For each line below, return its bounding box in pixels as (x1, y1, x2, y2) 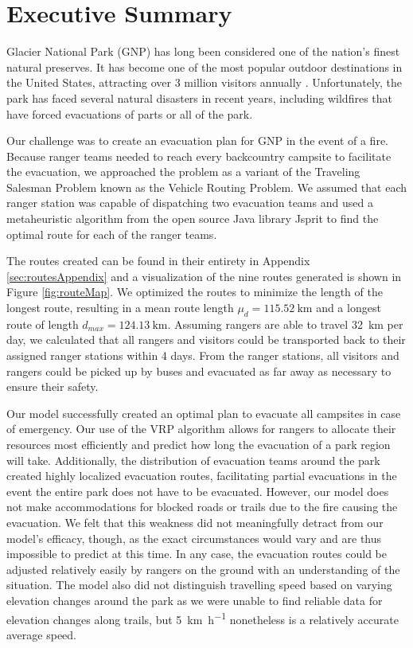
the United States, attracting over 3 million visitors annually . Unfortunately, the (6, 74, 403, 91)
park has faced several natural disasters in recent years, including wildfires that (6, 89, 392, 106)
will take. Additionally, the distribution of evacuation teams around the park (6, 451, 380, 468)
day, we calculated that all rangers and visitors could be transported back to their (6, 331, 406, 348)
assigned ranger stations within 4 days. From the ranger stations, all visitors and (6, 347, 399, 364)
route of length (6, 315, 79, 332)
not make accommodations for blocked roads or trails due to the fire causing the (6, 498, 398, 515)
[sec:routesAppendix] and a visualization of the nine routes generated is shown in (6, 267, 402, 284)
